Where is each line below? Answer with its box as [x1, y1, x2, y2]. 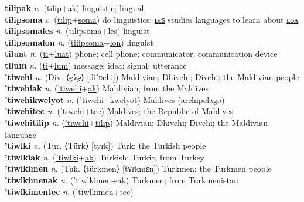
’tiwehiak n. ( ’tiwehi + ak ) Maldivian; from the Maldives [5, 82, 209, 94]
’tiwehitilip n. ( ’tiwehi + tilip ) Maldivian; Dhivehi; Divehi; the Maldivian [5, 116, 268, 128]
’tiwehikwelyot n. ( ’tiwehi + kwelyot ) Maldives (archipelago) [5, 93, 225, 105]
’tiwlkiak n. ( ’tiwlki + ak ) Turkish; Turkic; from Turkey [5, 150, 205, 163]
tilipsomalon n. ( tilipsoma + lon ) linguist [5, 36, 153, 48]
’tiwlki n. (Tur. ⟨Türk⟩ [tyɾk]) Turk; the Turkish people [5, 139, 206, 152]
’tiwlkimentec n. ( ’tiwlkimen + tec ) [5, 185, 134, 197]
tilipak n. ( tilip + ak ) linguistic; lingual [5, 2, 144, 13]
